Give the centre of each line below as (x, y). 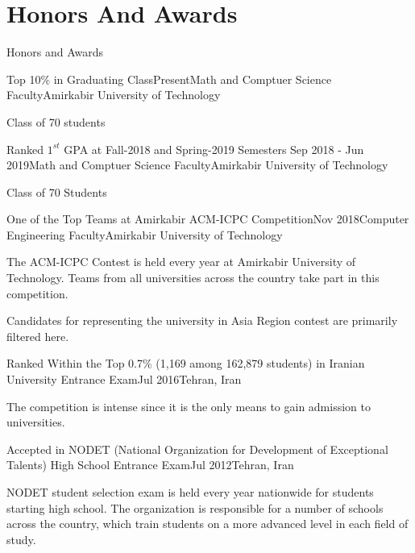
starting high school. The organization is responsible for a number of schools (195, 507)
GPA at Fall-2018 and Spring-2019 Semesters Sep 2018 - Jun (214, 149)
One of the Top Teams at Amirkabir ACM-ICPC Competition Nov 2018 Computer (208, 219)
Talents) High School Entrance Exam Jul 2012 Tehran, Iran (150, 465)
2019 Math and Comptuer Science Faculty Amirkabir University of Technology (197, 165)
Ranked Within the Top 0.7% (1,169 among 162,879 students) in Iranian (186, 363)
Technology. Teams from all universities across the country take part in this (193, 278)
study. (21, 539)
